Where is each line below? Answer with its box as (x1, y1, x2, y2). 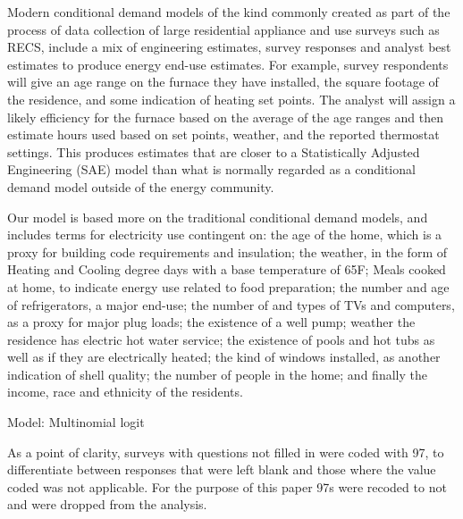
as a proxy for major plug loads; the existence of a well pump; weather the (7, 313, 416, 331)
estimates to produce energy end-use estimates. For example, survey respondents (7, 54, 449, 73)
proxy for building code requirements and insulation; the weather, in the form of (7, 242, 447, 261)
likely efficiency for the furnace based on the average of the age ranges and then (7, 107, 443, 126)
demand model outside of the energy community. (7, 177, 274, 196)
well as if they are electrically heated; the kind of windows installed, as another (7, 347, 441, 366)
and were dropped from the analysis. (7, 495, 207, 514)
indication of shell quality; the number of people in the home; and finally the (7, 364, 427, 383)
